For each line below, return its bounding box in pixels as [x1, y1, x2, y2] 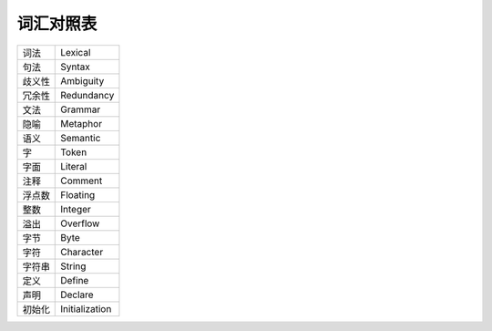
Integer [60, 202, 91, 215]
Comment [60, 174, 103, 187]
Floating [60, 188, 96, 201]
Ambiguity [60, 74, 105, 87]
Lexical [60, 46, 91, 58]
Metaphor [60, 117, 103, 129]
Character [60, 245, 104, 258]
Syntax [60, 60, 90, 73]
